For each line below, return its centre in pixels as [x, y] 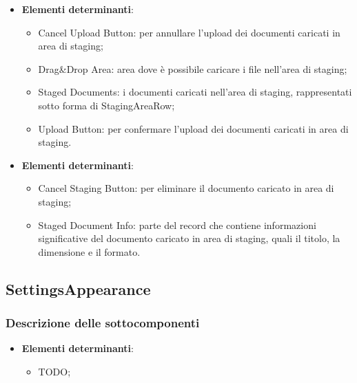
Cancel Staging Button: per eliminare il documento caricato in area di [186, 188]
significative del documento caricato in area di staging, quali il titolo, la [189, 238]
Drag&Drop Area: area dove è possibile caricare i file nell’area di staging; [193, 68]
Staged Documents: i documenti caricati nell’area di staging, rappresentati [195, 92]
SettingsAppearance [78, 288]
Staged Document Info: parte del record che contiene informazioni [177, 225]
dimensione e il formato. [89, 251]
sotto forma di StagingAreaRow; [106, 105]
